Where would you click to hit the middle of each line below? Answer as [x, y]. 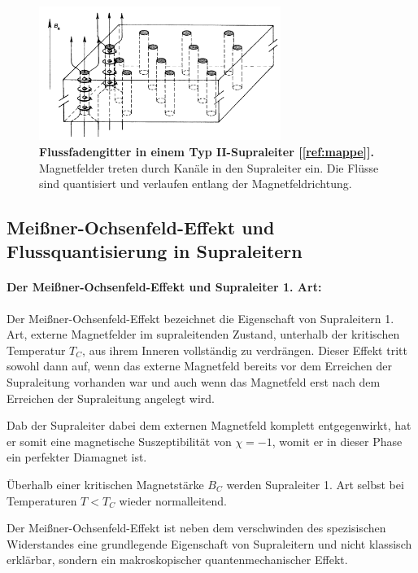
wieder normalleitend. [173, 500]
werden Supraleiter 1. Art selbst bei [315, 485]
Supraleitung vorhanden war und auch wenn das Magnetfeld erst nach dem [194, 382]
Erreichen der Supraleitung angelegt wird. [111, 398]
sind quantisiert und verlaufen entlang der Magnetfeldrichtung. [196, 184]
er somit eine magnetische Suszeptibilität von [119, 441]
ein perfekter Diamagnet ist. [77, 457]
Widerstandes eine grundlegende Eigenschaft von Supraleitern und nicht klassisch [209, 543]
